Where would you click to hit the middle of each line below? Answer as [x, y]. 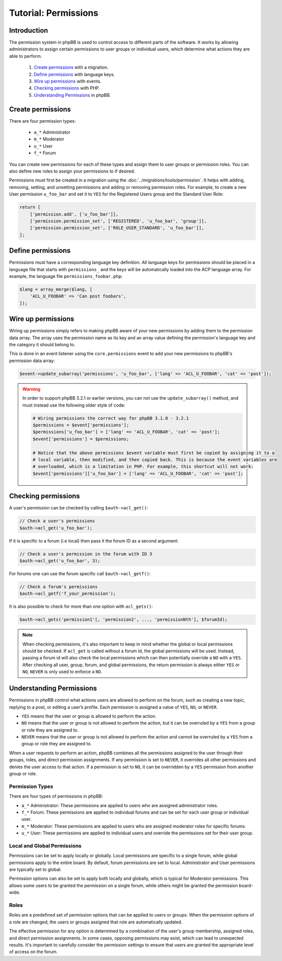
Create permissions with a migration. [71, 67]
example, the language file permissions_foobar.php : [66, 276]
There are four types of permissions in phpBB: [56, 796]
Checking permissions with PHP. [67, 88]
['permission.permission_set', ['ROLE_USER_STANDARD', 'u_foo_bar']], [117, 228]
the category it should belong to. [42, 345]
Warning [31, 389]
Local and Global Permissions [45, 846]
